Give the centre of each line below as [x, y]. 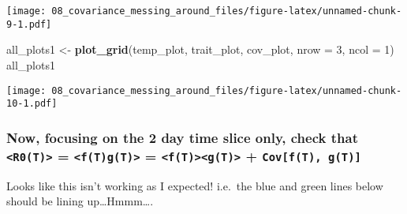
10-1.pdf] [32, 104]
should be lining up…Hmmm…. [80, 201]
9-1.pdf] [29, 24]
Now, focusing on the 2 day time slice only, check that [182, 137]
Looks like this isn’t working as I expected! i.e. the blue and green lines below [195, 185]
